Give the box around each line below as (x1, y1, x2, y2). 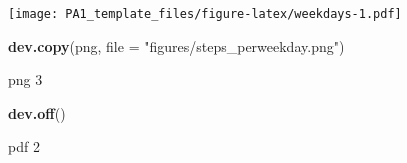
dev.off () (8, 102, 66, 123)
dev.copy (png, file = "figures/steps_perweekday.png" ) (8, 35, 345, 56)
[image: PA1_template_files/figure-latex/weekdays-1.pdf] (8, 7, 402, 21)
